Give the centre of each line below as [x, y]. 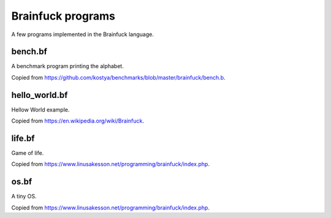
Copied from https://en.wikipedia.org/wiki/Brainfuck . [78, 121]
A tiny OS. [24, 197]
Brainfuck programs [63, 16]
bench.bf [29, 52]
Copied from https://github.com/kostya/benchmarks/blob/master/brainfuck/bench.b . [119, 77]
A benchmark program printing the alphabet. [67, 66]
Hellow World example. [40, 110]
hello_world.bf [40, 95]
